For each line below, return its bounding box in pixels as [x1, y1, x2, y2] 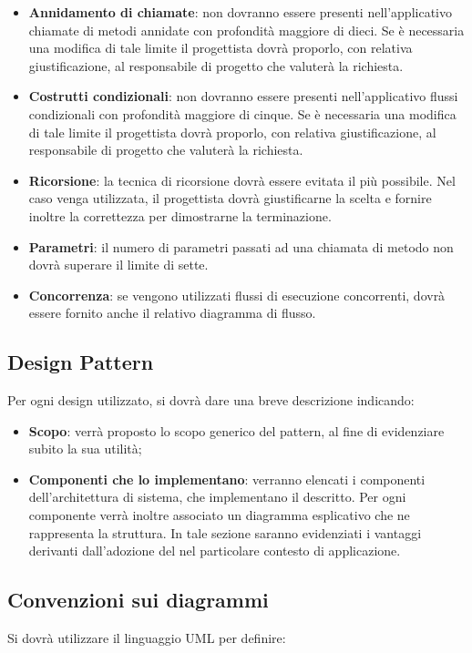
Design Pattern [7, 348, 154, 376]
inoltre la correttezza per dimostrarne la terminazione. [28, 206, 332, 225]
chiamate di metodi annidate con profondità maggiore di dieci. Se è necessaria [28, 20, 465, 39]
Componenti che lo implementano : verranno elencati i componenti [28, 469, 426, 488]
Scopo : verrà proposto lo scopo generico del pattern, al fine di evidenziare [28, 421, 445, 440]
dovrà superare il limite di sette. [28, 255, 209, 274]
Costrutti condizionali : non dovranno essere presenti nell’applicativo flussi [28, 87, 458, 106]
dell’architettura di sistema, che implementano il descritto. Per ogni [28, 487, 406, 506]
